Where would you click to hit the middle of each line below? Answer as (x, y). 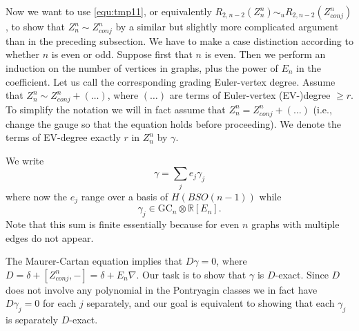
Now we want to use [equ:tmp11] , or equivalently (109, 11)
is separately (32, 320)
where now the (37, 196)
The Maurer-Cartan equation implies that (94, 261)
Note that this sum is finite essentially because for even (123, 224)
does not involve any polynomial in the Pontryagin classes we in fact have (162, 289)
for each (60, 303)
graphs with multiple (295, 224)
